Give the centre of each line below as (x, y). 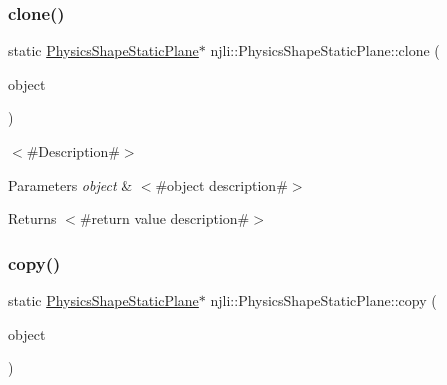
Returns (32, 218)
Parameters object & (70, 184)
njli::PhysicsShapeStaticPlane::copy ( (323, 300)
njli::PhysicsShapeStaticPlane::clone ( (325, 50)
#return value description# (164, 218)
